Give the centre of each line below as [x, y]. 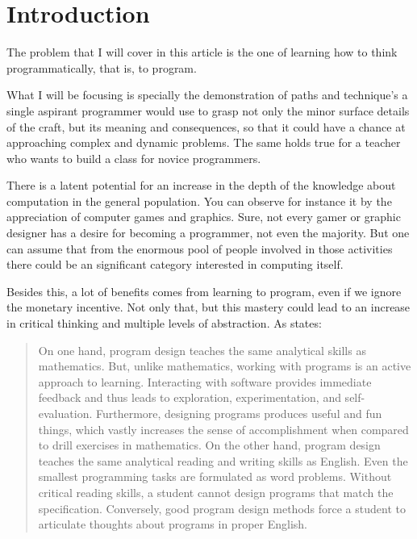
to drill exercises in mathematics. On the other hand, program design [209, 445]
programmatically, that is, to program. [102, 67]
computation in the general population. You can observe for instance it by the [199, 201]
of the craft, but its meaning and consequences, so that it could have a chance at [206, 126]
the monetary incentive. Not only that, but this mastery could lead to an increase [208, 307]
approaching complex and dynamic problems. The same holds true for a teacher [204, 142]
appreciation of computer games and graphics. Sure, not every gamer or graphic [204, 217]
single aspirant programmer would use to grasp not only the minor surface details [208, 110]
